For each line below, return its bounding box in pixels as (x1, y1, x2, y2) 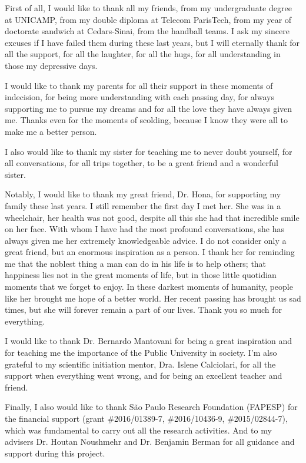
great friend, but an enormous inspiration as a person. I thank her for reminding (5, 246, 295, 258)
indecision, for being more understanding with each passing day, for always (5, 91, 274, 103)
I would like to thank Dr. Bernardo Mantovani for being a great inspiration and (5, 335, 292, 347)
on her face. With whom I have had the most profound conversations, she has (5, 223, 284, 235)
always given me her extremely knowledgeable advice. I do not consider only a (5, 234, 287, 246)
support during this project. (5, 447, 105, 459)
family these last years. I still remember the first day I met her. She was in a (5, 199, 281, 211)
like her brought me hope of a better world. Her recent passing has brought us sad (5, 292, 301, 304)
